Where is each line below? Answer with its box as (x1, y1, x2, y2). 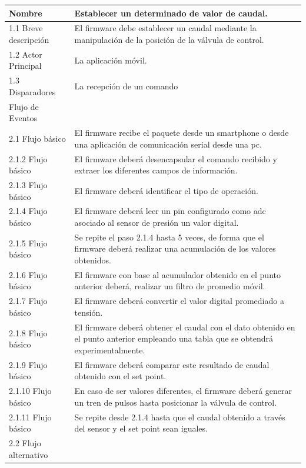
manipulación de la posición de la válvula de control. (74, 33, 264, 45)
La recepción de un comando (74, 80, 178, 92)
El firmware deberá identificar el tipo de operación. (74, 184, 258, 196)
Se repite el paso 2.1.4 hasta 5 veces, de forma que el (74, 230, 264, 243)
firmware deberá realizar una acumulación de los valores (74, 242, 276, 255)
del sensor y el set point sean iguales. (74, 422, 208, 434)
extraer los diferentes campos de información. (74, 164, 238, 176)
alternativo (9, 448, 48, 460)
